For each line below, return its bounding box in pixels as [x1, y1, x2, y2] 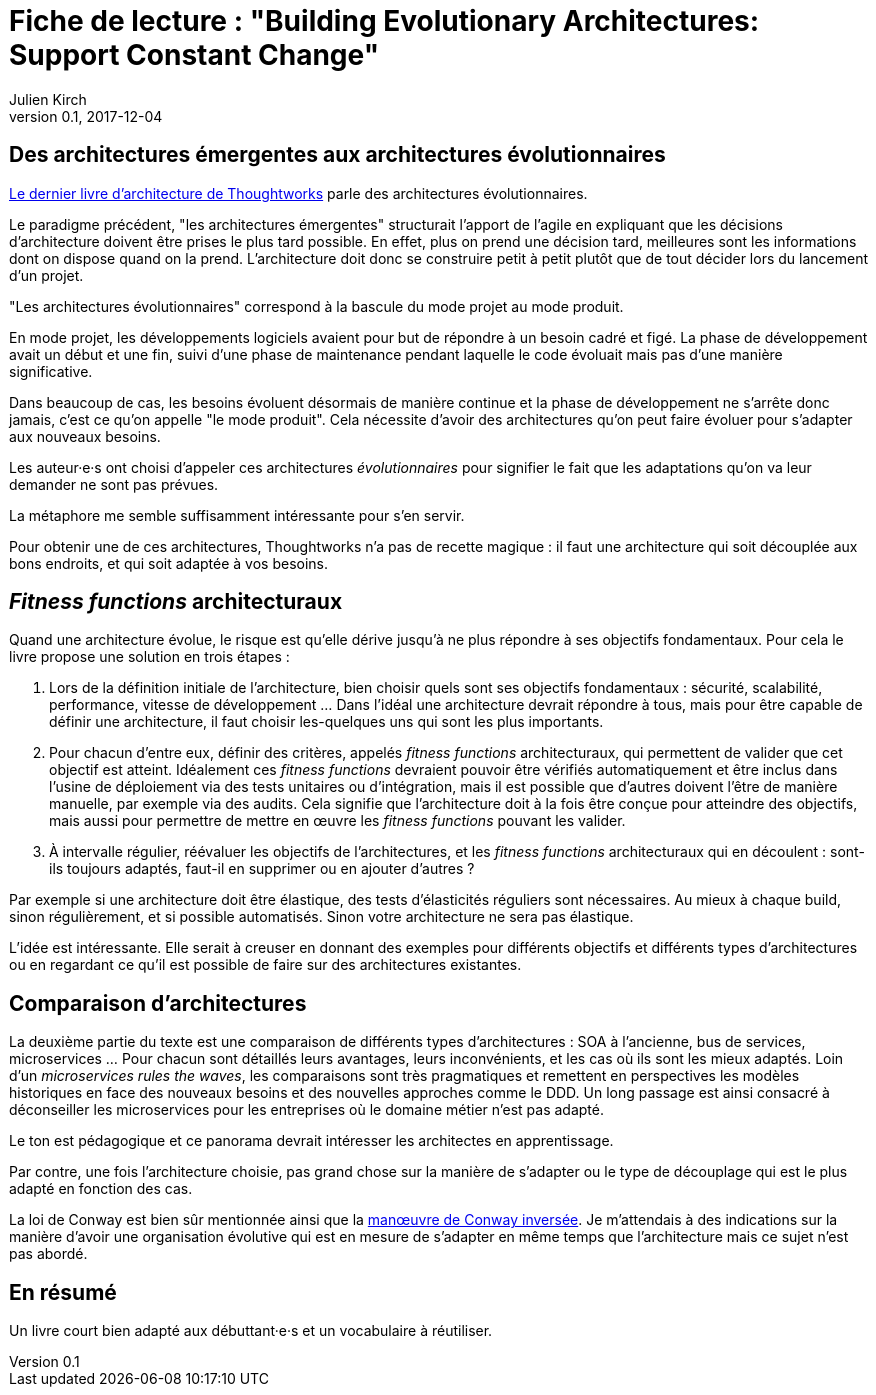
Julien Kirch [9, 90, 87, 108]
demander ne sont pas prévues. [9, 475, 219, 493]
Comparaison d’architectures [9, 990, 307, 1016]
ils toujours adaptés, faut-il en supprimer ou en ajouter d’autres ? [49, 860, 475, 878]
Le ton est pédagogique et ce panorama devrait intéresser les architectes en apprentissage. [9, 1132, 614, 1150]
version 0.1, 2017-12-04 [9, 107, 163, 125]
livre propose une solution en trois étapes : [9, 648, 290, 666]
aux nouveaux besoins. [9, 427, 161, 445]
